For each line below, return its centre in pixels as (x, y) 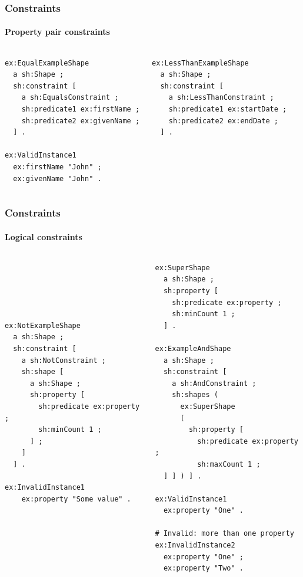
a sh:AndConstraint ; (214, 383)
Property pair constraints (57, 32)
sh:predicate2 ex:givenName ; (81, 121)
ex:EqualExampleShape (47, 63)
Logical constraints (44, 236)
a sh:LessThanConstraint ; (221, 98)
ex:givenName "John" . (57, 178)
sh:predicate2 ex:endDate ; (223, 121)
